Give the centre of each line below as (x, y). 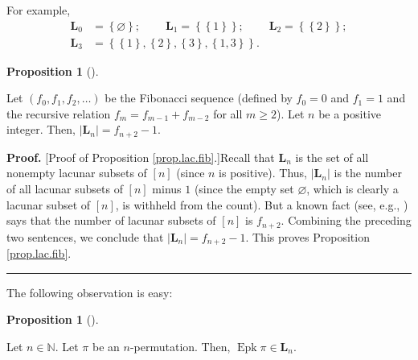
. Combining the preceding (346, 220)
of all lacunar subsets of (65, 189)
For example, (39, 10)
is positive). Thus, (263, 173)
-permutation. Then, (180, 346)
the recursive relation (59, 113)
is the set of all (332, 157)
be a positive (350, 113)
